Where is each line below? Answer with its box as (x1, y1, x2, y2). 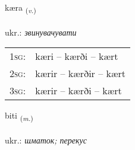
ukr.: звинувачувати (5, 25, 77, 38)
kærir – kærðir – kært (35, 66, 126, 81)
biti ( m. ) (5, 109, 33, 123)
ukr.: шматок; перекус (5, 134, 87, 146)
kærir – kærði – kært (35, 84, 122, 98)
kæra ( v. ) (5, 1, 36, 15)
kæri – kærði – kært (35, 49, 118, 63)
